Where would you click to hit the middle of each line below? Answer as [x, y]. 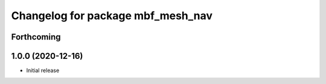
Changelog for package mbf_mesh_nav [112, 16]
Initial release [43, 70]
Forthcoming [36, 37]
